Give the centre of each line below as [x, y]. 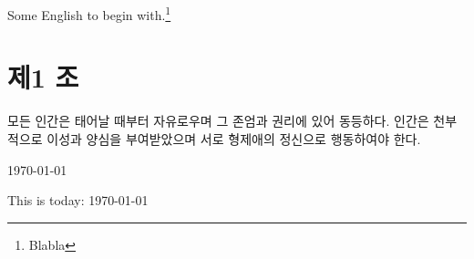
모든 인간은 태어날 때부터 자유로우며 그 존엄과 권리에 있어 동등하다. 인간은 [218, 121]
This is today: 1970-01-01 [78, 200]
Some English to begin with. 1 [89, 13]
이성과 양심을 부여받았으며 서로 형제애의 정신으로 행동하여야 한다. [234, 138]
